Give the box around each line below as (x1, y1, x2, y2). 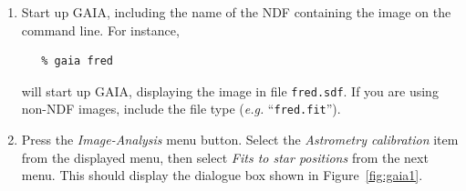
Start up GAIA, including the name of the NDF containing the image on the (21, 3, 451, 21)
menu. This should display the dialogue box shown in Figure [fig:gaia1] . (21, 166, 423, 185)
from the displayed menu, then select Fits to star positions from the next (21, 147, 429, 166)
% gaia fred (41, 55, 114, 68)
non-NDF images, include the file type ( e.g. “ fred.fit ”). (21, 99, 341, 118)
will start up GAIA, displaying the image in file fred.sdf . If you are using (21, 81, 439, 100)
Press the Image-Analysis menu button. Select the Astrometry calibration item (21, 130, 459, 149)
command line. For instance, (21, 20, 180, 39)
